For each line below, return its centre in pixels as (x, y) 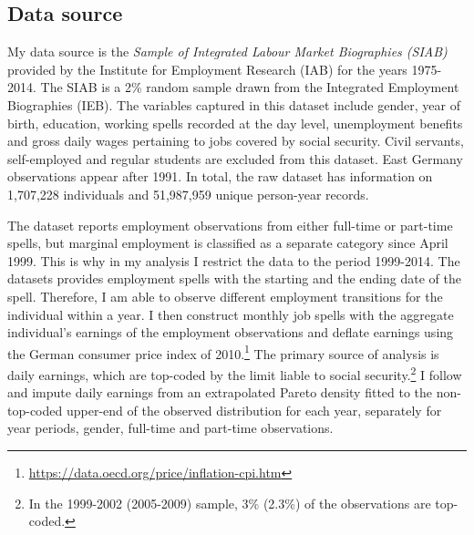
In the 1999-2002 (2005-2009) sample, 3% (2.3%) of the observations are (230, 503)
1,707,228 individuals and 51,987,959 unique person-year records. (188, 194)
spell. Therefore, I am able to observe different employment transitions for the (225, 296)
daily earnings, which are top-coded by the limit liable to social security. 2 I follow (235, 373)
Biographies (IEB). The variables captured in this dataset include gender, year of (234, 104)
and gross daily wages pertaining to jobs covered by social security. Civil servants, (236, 141)
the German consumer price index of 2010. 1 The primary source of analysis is (223, 352)
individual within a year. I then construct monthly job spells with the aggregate (231, 314)
